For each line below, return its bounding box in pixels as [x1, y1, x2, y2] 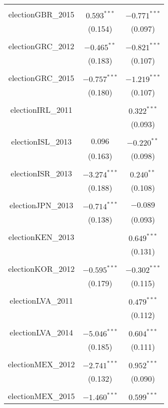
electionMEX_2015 [8, 390, 75, 402]
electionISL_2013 [11, 136, 72, 147]
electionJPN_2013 [9, 199, 73, 211]
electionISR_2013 [10, 167, 72, 179]
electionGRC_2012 [8, 40, 74, 52]
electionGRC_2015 [8, 72, 74, 83]
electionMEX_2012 [8, 358, 75, 370]
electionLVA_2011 [9, 295, 73, 306]
